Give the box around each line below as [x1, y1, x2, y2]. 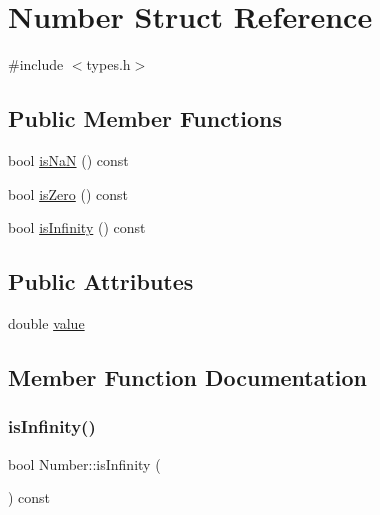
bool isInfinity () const [8, 217, 146, 238]
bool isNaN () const [8, 149, 129, 170]
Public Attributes [8, 266, 194, 297]
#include [8, 54, 64, 75]
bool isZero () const [8, 183, 128, 204]
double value [8, 312, 85, 333]
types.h [86, 54, 131, 75]
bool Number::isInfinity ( [8, 453, 161, 474]
